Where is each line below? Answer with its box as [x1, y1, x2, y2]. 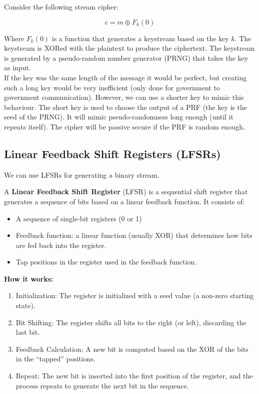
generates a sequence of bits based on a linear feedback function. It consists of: [4, 196, 245, 206]
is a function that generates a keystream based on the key [51, 33, 229, 43]
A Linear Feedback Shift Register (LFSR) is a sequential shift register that [4, 186, 248, 197]
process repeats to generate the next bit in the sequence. [15, 380, 189, 390]
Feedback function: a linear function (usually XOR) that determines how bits [15, 230, 252, 240]
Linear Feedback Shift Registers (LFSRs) [4, 146, 221, 161]
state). [15, 300, 35, 311]
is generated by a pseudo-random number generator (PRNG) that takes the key [4, 52, 248, 63]
